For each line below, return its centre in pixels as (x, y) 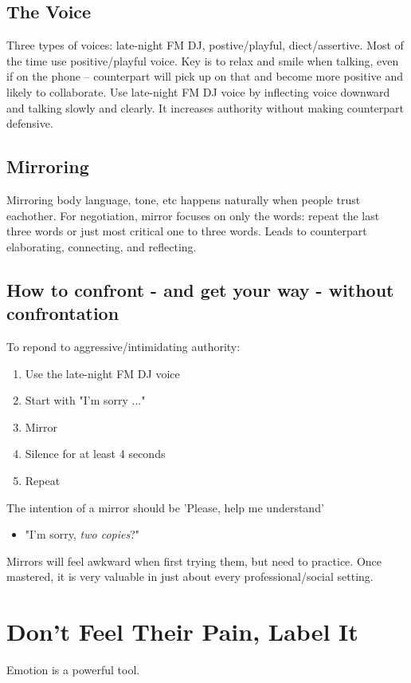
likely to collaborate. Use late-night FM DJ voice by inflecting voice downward (198, 91)
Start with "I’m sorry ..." (85, 400)
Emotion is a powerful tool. (73, 669)
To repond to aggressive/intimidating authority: (123, 346)
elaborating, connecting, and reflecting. (102, 246)
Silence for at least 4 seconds (95, 454)
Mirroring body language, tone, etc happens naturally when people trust (184, 199)
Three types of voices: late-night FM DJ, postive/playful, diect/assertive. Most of (205, 45)
